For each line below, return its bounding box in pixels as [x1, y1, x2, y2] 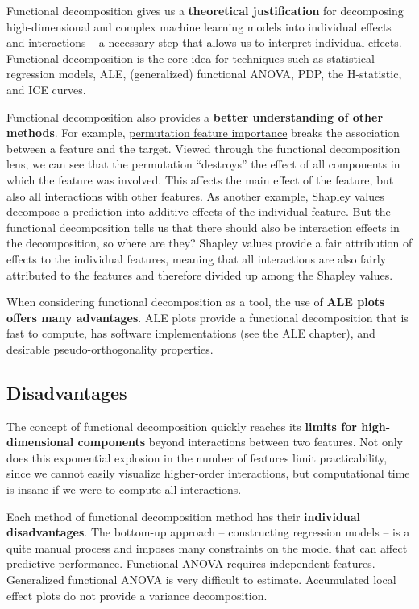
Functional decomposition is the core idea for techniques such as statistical [6, 49, 375, 66]
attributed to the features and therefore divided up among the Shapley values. [6, 266, 393, 283]
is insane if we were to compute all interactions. [6, 481, 242, 498]
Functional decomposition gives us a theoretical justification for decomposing [6, 2, 404, 19]
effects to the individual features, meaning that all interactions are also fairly [6, 250, 387, 267]
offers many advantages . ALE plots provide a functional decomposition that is [6, 309, 409, 325]
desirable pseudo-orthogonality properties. [6, 340, 214, 357]
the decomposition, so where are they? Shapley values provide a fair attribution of [6, 234, 413, 251]
